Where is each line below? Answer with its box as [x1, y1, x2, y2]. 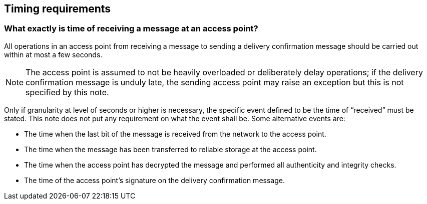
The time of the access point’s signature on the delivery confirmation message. [24, 176, 285, 185]
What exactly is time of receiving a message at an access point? [4, 23, 258, 34]
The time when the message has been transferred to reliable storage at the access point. [24, 145, 317, 154]
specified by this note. [26, 87, 109, 97]
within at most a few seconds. [4, 50, 103, 59]
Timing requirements [4, 2, 111, 15]
